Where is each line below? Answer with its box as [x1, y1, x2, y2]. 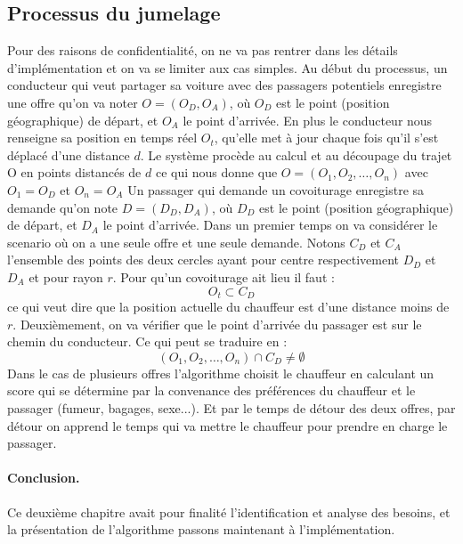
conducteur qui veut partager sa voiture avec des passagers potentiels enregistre [7, 76, 442, 94]
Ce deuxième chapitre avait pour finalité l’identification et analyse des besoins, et [7, 502, 451, 521]
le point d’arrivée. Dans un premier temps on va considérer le [102, 215, 438, 234]
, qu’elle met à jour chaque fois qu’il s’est [214, 128, 439, 147]
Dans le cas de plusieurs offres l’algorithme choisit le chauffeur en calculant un [7, 363, 435, 382]
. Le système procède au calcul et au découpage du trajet [140, 145, 452, 164]
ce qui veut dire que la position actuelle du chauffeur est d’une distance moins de [7, 296, 450, 315]
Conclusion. [7, 468, 80, 487]
